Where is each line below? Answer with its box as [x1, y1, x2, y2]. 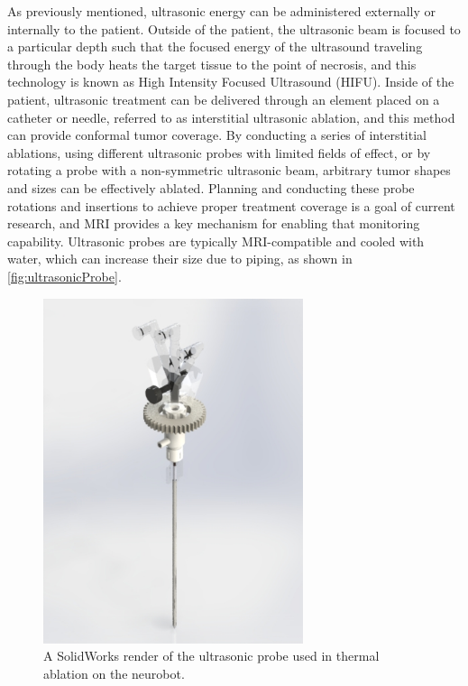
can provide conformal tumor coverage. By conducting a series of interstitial [7, 125, 427, 144]
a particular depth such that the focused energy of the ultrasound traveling [7, 37, 423, 56]
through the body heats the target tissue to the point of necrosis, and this [7, 54, 417, 73]
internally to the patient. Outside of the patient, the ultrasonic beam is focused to [7, 19, 461, 38]
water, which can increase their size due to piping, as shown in [7, 249, 353, 268]
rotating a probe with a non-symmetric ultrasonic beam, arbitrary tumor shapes [7, 161, 451, 180]
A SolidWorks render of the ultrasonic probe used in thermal [43, 646, 380, 665]
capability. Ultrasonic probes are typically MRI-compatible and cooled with [7, 231, 425, 250]
